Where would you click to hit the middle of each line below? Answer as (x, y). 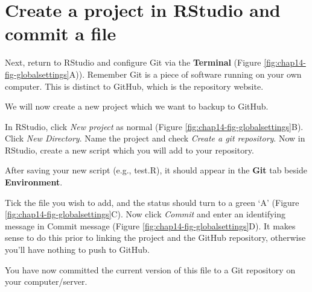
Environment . (34, 182)
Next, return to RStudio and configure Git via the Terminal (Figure (133, 62)
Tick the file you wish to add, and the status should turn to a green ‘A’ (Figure (152, 202)
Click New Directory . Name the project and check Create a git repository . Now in (155, 138)
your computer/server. (46, 281)
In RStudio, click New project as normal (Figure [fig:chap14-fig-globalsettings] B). (154, 126)
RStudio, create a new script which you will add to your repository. (129, 150)
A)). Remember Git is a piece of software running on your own (185, 74)
